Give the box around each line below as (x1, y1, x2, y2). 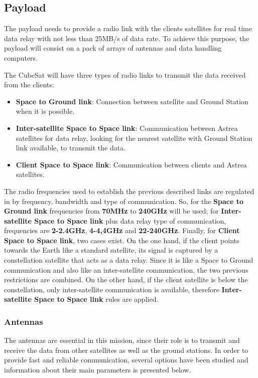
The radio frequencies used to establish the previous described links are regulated (4, 185, 254, 196)
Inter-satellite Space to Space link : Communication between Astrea (16, 122, 238, 133)
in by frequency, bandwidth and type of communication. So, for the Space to (4, 196, 243, 206)
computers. (4, 52, 38, 63)
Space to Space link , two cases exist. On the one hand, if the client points (4, 235, 239, 245)
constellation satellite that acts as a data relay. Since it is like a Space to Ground (4, 255, 253, 265)
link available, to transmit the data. (16, 142, 126, 153)
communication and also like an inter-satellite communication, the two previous (4, 264, 248, 275)
